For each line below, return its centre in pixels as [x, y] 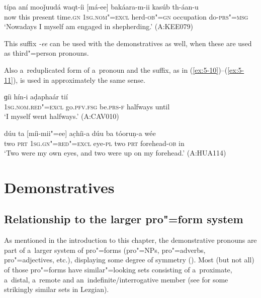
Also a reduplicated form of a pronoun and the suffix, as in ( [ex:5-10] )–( [116, 69]
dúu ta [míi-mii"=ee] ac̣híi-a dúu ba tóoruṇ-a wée [80, 133]
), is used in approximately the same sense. [79, 80]
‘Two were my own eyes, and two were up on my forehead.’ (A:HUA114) [115, 153]
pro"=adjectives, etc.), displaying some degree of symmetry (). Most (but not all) [129, 260]
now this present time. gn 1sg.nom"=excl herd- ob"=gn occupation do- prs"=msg [126, 16]
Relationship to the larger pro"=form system [124, 219]
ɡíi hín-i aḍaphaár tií [36, 97]
